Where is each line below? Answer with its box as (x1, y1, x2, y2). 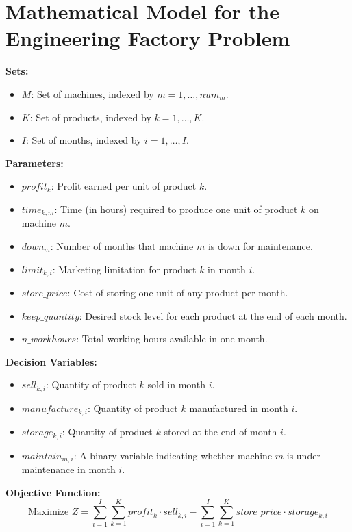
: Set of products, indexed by (29, 110, 151, 124)
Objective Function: (5, 485, 101, 499)
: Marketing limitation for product (52, 262, 197, 276)
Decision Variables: (5, 354, 97, 368)
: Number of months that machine (50, 238, 194, 253)
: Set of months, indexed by (25, 133, 142, 147)
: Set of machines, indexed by (31, 86, 154, 101)
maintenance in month (21, 462, 116, 477)
